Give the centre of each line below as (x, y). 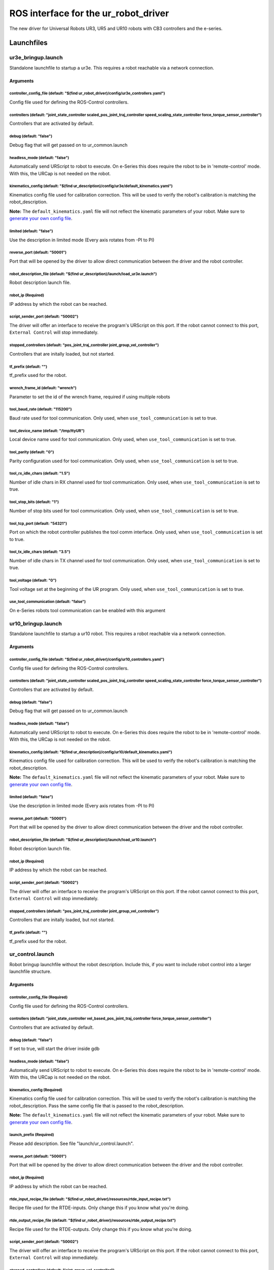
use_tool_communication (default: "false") (48, 602)
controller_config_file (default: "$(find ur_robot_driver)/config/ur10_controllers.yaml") (87, 659)
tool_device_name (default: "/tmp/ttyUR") (47, 431)
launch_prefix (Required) (32, 1135)
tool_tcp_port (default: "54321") (38, 523)
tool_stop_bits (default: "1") (34, 502)
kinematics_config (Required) (36, 1090)
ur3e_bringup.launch (36, 57)
